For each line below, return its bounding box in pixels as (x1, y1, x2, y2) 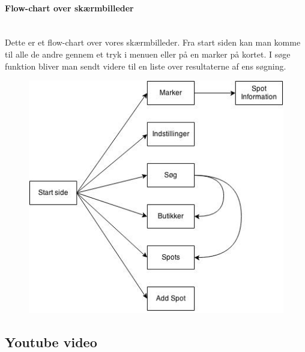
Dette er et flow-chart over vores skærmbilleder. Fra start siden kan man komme (5, 36, 301, 49)
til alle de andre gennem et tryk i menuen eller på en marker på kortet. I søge (5, 47, 291, 60)
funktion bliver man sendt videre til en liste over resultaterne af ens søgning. (5, 59, 286, 72)
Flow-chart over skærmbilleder (5, 1, 134, 14)
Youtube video (5, 332, 97, 351)
